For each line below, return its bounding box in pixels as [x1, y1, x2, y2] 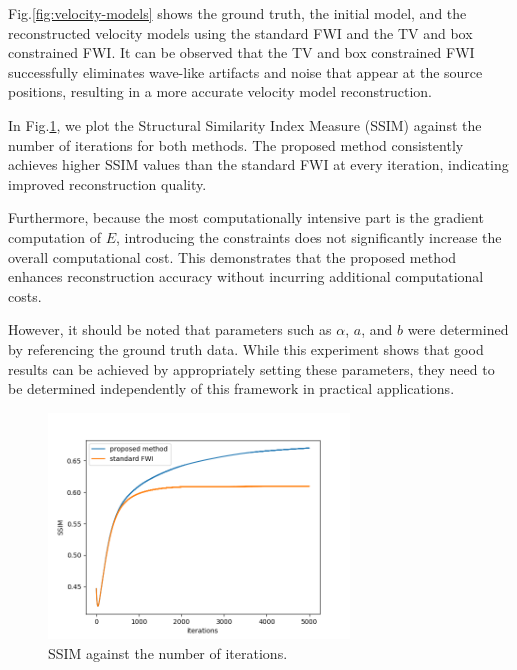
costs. [8, 285, 42, 306]
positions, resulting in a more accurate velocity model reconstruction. [8, 81, 433, 102]
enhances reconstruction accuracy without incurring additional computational [8, 266, 484, 287]
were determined [407, 319, 509, 340]
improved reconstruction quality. [8, 173, 207, 194]
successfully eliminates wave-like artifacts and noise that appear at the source [8, 61, 483, 82]
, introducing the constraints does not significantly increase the [115, 226, 502, 247]
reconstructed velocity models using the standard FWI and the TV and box [8, 22, 473, 43]
